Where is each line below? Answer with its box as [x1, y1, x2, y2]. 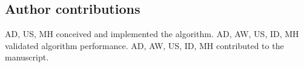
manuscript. [5, 51, 49, 63]
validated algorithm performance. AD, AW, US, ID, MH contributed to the [5, 39, 284, 51]
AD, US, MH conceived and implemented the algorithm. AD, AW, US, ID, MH [5, 28, 299, 40]
